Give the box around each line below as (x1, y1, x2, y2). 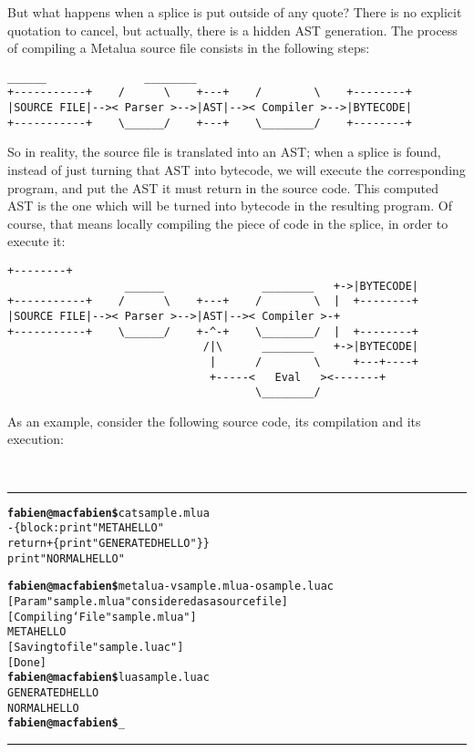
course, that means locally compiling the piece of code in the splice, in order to (7, 213, 448, 232)
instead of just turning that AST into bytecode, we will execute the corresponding (7, 160, 466, 179)
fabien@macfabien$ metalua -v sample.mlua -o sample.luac (7, 580, 334, 593)
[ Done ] (7, 655, 46, 669)
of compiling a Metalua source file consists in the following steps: (7, 38, 370, 57)
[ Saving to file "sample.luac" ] (7, 640, 184, 654)
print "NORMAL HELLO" (7, 551, 125, 565)
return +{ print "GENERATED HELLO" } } (7, 536, 210, 550)
